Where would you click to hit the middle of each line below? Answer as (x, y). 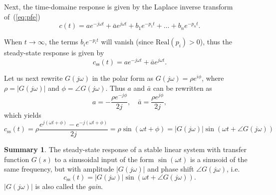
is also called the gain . (69, 186)
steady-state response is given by (54, 53)
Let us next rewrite (33, 78)
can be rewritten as (182, 88)
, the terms (61, 42)
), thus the (216, 42)
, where (213, 78)
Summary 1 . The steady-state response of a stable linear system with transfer (125, 149)
